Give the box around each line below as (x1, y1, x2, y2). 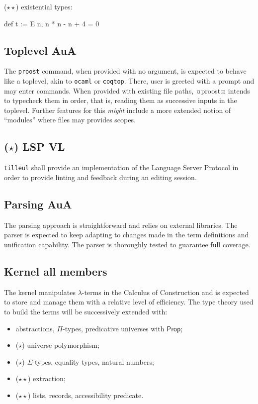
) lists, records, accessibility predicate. (27, 390, 144, 400)
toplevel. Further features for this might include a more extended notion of (4, 104, 231, 115)
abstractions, (15, 323, 55, 333)
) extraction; (27, 373, 66, 384)
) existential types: (16, 1, 73, 11)
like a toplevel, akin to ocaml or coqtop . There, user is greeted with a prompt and (4, 76, 255, 86)
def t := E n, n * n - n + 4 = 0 (4, 18, 99, 28)
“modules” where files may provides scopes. (4, 114, 136, 125)
